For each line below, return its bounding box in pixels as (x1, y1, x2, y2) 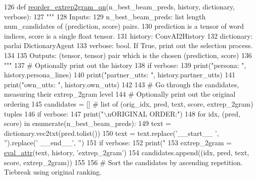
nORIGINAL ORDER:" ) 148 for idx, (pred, (107, 108, 241, 119)
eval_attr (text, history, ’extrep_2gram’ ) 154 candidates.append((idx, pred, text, (4, 147, 249, 157)
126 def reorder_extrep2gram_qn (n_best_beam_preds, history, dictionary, (4, 1, 235, 11)
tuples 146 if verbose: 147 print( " (4, 108, 104, 119)
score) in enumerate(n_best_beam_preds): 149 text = (4, 118, 171, 128)
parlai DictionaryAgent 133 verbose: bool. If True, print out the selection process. (4, 40, 253, 51)
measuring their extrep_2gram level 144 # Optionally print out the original (4, 89, 236, 99)
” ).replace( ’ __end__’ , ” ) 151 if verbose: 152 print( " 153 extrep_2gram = (4, 137, 232, 148)
